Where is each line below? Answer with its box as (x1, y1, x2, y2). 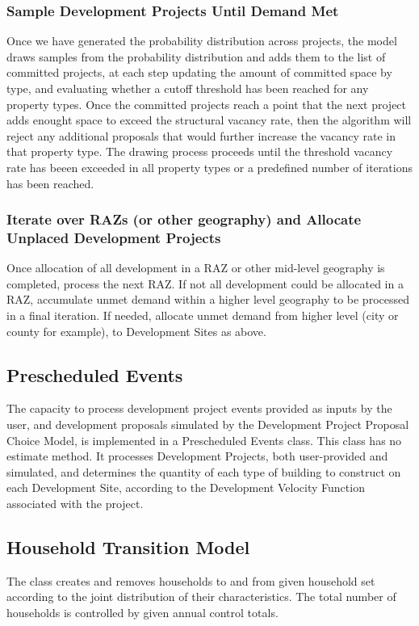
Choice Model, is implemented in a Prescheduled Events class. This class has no (6, 431, 402, 448)
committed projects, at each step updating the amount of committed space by (6, 64, 392, 81)
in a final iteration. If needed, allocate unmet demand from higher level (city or (6, 307, 399, 324)
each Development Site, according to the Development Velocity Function (6, 479, 365, 496)
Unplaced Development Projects (6, 228, 221, 247)
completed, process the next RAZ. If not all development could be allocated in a (6, 275, 404, 292)
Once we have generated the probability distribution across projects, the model (6, 32, 397, 49)
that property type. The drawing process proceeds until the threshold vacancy (6, 143, 393, 160)
